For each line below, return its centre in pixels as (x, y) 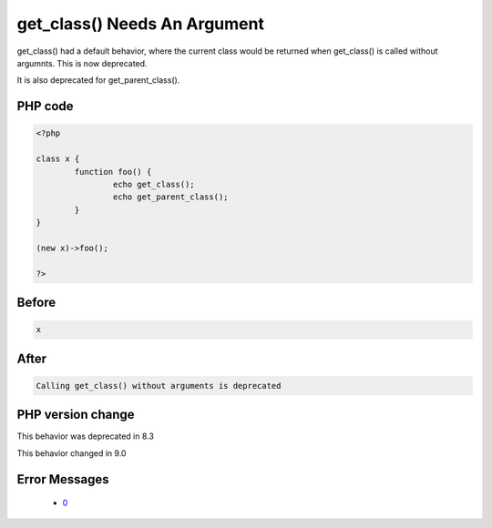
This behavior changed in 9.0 (72, 453)
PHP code (45, 106)
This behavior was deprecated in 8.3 (86, 436)
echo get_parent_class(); (170, 197)
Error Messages (63, 479)
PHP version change (76, 415)
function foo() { (113, 172)
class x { (58, 159)
